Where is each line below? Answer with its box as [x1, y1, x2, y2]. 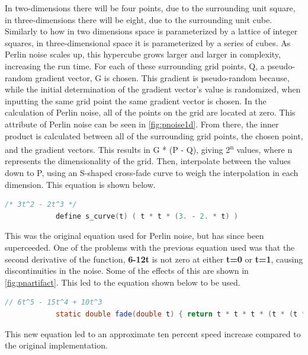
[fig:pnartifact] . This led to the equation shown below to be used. [5, 276, 240, 288]
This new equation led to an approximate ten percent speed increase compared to [5, 327, 301, 340]
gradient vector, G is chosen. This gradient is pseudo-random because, [35, 71, 290, 84]
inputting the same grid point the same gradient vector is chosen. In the [5, 94, 267, 107]
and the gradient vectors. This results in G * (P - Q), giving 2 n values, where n [5, 142, 293, 155]
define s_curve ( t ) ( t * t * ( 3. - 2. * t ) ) [55, 212, 239, 220]
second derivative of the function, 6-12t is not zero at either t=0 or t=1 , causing [5, 252, 303, 265]
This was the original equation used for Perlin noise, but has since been [5, 229, 264, 242]
